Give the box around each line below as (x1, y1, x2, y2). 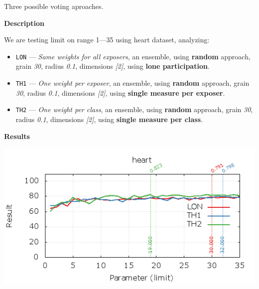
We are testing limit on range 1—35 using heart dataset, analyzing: (4, 34, 210, 45)
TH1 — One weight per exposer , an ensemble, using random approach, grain (15, 78, 250, 88)
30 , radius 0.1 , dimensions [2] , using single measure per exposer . (15, 87, 225, 98)
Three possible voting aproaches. (4, 1, 104, 11)
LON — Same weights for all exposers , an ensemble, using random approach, (15, 51, 251, 61)
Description (4, 17, 45, 28)
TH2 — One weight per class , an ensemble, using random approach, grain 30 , (15, 104, 253, 115)
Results (4, 131, 30, 141)
